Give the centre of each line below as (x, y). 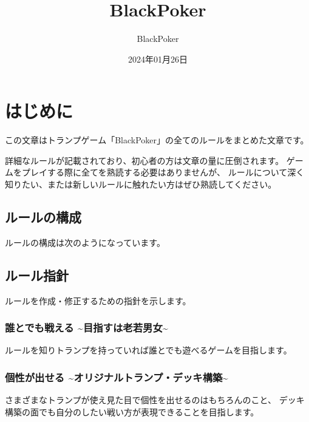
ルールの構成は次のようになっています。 (85, 242)
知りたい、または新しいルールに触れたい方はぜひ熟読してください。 (141, 184)
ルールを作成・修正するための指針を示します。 (98, 300)
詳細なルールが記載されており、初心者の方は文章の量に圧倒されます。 (144, 160)
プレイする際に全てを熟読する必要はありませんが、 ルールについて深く (163, 172)
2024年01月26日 (158, 59)
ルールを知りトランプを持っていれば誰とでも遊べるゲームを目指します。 (148, 350)
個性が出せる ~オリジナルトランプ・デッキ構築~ (117, 377)
